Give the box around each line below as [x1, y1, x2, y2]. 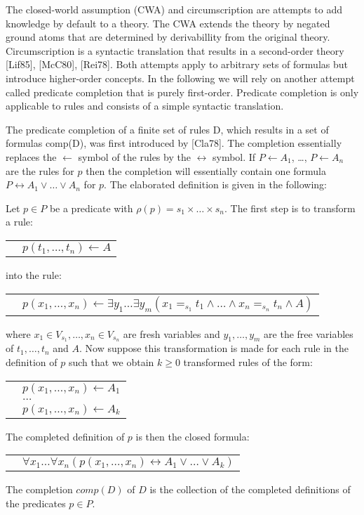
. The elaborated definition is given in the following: [104, 177, 327, 192]
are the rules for [6, 163, 74, 178]
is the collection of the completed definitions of [149, 482, 351, 497]
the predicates [6, 495, 66, 510]
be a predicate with [49, 200, 133, 215]
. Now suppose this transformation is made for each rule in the [79, 341, 349, 356]
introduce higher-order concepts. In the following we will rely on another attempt [6, 70, 355, 85]
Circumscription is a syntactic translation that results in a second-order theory [6, 43, 344, 58]
